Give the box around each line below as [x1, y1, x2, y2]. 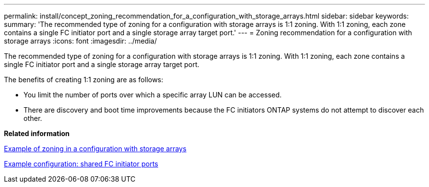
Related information [4, 129, 70, 138]
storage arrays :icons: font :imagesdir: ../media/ [4, 37, 157, 45]
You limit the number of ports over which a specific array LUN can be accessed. [24, 91, 282, 99]
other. [24, 114, 42, 122]
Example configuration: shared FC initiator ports [4, 160, 158, 168]
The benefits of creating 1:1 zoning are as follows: [4, 75, 164, 84]
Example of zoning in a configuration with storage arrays [4, 144, 187, 153]
